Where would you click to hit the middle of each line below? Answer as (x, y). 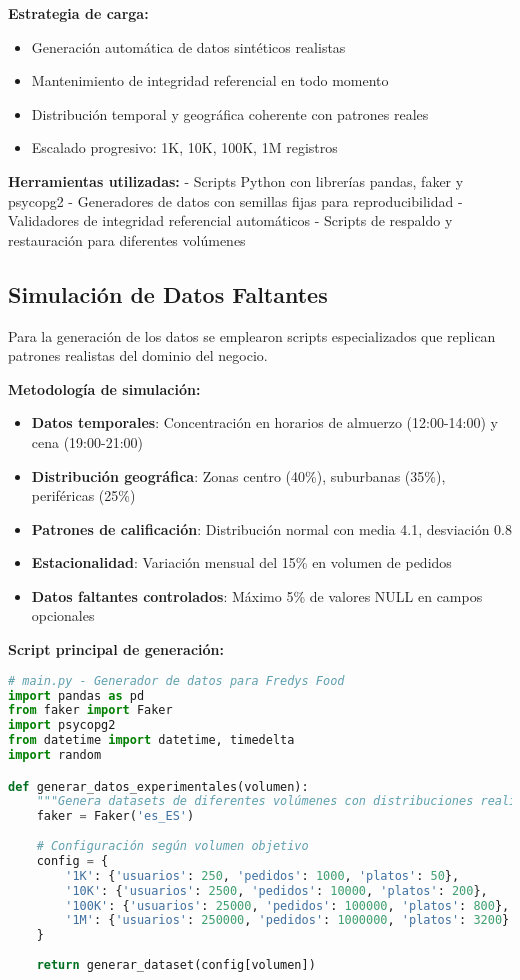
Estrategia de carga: (78, 13)
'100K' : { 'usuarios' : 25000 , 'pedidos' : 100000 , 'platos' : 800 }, (287, 905)
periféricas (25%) (83, 495)
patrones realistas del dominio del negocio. (138, 355)
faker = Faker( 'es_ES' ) (115, 816)
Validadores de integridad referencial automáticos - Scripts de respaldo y (230, 220)
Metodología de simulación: (104, 388)
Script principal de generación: (116, 649)
